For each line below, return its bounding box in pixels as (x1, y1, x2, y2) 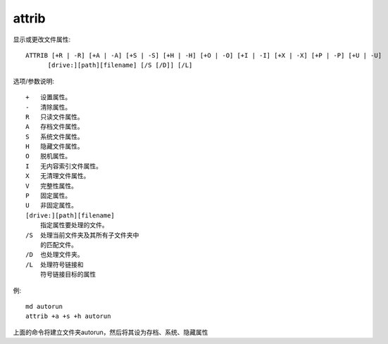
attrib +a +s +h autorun (25, 312, 111, 320)
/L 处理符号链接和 (25, 260, 84, 269)
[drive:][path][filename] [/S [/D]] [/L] (47, 61, 193, 70)
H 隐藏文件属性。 (25, 143, 84, 151)
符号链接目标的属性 (39, 271, 96, 279)
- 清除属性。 (25, 103, 72, 111)
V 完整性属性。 (25, 181, 77, 190)
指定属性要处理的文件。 (39, 222, 108, 229)
